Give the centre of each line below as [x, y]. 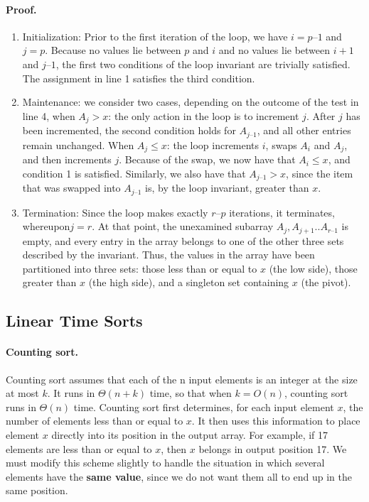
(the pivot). [326, 282]
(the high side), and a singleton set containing [189, 282]
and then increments [67, 159]
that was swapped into [71, 188]
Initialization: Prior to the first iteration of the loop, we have [155, 36]
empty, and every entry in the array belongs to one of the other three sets [183, 240]
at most [22, 393]
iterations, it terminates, [282, 212]
